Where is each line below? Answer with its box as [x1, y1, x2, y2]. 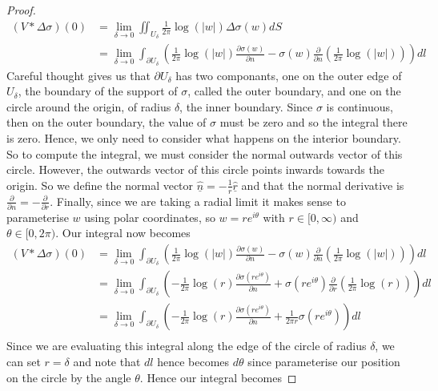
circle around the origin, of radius [6, 98, 171, 115]
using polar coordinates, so [84, 208, 215, 225]
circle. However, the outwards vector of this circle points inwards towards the [6, 161, 384, 178]
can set [6, 353, 41, 369]
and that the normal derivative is [241, 176, 404, 193]
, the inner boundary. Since [179, 98, 313, 115]
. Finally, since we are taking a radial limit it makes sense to [50, 192, 346, 209]
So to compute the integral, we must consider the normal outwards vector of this [6, 145, 403, 162]
